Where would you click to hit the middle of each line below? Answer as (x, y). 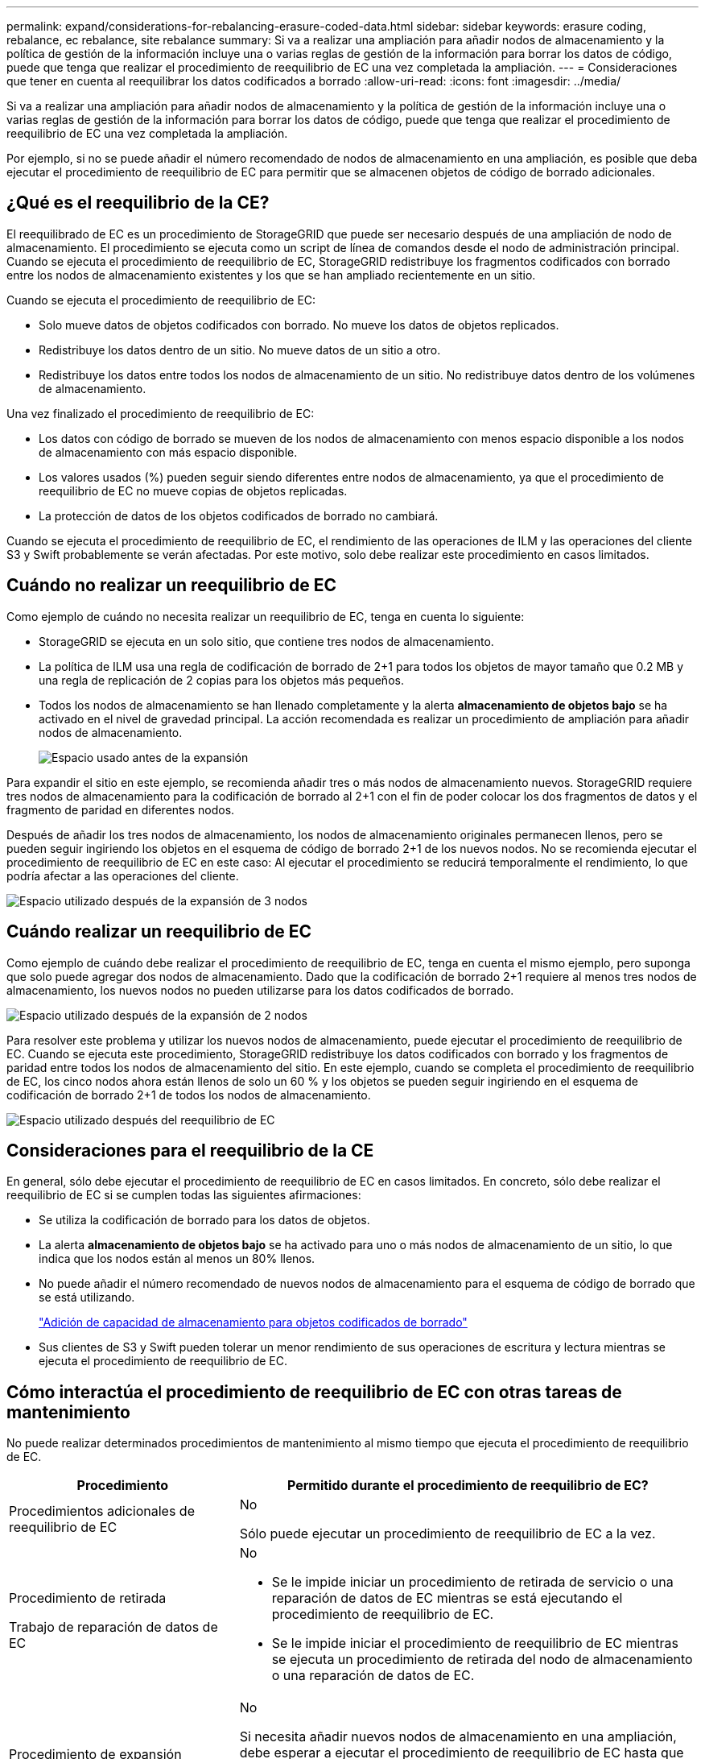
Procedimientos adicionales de (102, 1511)
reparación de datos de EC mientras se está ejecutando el (447, 1598)
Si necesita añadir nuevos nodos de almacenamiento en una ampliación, (458, 1737)
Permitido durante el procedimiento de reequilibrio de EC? (468, 1486)
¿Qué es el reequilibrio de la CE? (138, 203)
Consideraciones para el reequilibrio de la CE (190, 1150)
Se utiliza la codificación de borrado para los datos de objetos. (204, 1220)
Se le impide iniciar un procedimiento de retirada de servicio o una (472, 1582)
